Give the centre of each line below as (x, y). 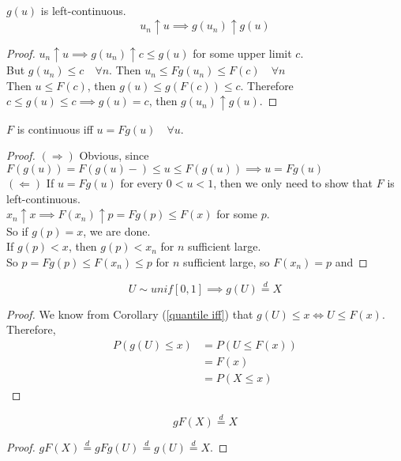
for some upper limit (242, 53)
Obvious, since (114, 155)
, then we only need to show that (293, 182)
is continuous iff (55, 128)
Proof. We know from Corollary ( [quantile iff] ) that (130, 314)
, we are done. (117, 230)
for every (142, 182)
